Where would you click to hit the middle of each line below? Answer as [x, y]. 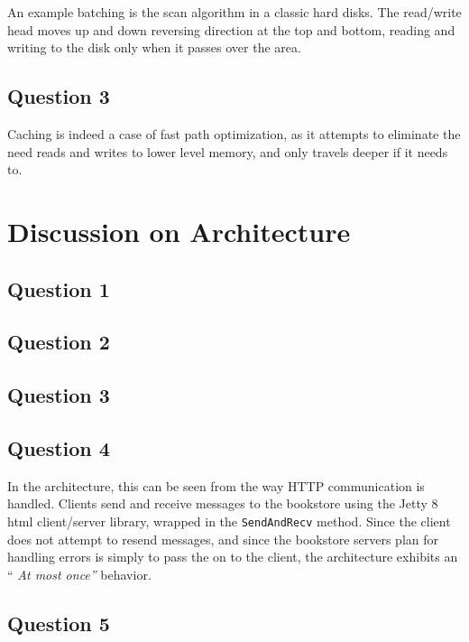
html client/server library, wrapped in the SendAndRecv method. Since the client [229, 521]
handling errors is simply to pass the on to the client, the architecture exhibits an [233, 557]
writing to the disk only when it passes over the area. [154, 47]
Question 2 [59, 342]
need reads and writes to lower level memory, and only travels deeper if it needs [228, 151]
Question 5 [59, 623]
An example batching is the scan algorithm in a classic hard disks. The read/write [234, 12]
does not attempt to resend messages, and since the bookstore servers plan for [223, 539]
